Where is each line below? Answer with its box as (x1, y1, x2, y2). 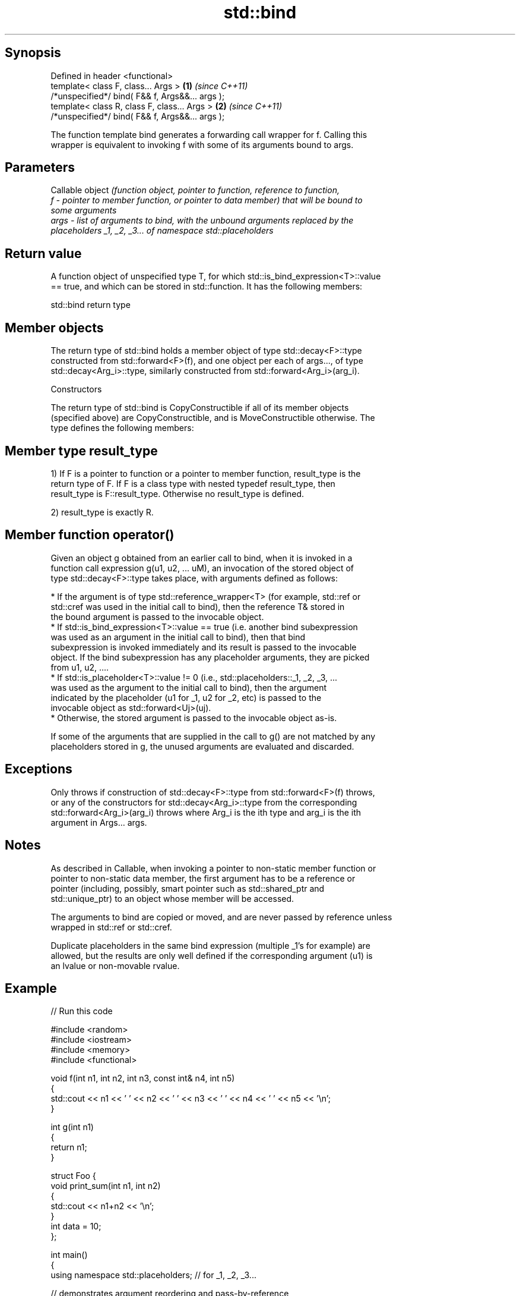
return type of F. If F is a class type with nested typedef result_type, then (50, 478, 335, 489)
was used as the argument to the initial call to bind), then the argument (50, 682, 327, 693)
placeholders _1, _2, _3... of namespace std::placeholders (50, 225, 274, 236)
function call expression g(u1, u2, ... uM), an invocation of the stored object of (50, 562, 354, 573)
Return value (5, 246, 82, 261)
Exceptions (5, 762, 72, 777)
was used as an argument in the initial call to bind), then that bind (50, 631, 306, 642)
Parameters (5, 160, 75, 175)
